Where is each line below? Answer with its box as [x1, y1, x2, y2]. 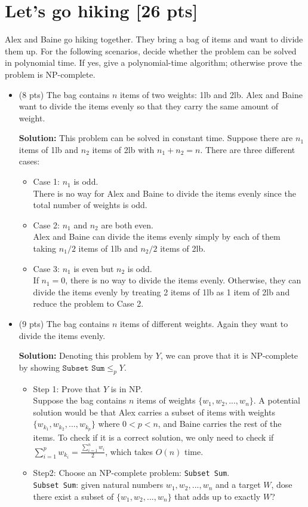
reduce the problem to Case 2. [33, 297, 144, 310]
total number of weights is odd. [33, 198, 147, 211]
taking [33, 242, 57, 255]
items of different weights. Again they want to [119, 317, 288, 329]
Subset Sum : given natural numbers [33, 478, 164, 491]
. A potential [253, 394, 300, 407]
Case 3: [33, 262, 60, 274]
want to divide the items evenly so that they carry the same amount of [19, 100, 279, 112]
